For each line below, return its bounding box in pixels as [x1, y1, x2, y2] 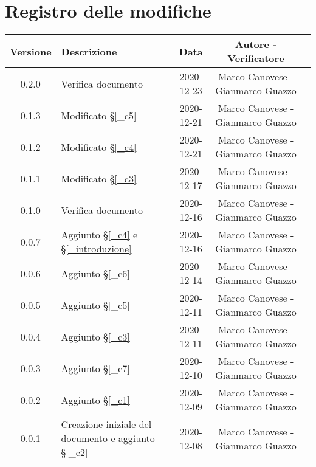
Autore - [235, 37, 277, 52]
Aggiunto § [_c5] [61, 297, 130, 312]
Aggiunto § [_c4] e [61, 227, 138, 242]
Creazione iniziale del [61, 417, 152, 432]
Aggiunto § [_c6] [61, 266, 130, 280]
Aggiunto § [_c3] [61, 329, 130, 344]
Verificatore [227, 51, 284, 66]
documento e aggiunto [61, 431, 155, 446]
